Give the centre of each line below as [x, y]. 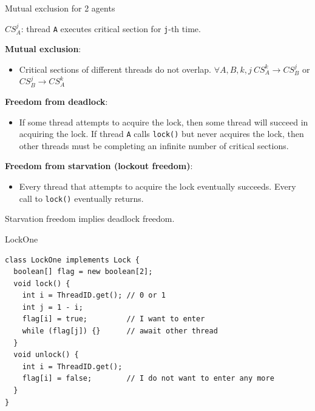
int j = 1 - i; [52, 307]
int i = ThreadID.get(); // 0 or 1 [94, 296]
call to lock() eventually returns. [81, 198]
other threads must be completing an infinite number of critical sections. [154, 145]
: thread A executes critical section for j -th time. [111, 28]
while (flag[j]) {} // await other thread [120, 331]
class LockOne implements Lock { [72, 260]
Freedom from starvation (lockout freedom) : [99, 166]
